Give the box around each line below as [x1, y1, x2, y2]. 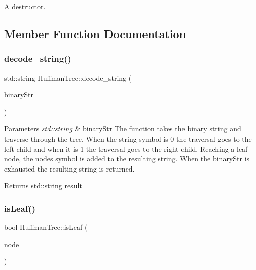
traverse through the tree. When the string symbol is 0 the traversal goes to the [4, 133, 252, 144]
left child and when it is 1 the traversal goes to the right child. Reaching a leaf [4, 143, 248, 154]
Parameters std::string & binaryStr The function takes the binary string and [4, 123, 241, 134]
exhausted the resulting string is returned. [4, 163, 135, 174]
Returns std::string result [4, 180, 82, 191]
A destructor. [4, 1, 46, 11]
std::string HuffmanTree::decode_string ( [4, 72, 132, 83]
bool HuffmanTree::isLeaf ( [4, 222, 88, 232]
